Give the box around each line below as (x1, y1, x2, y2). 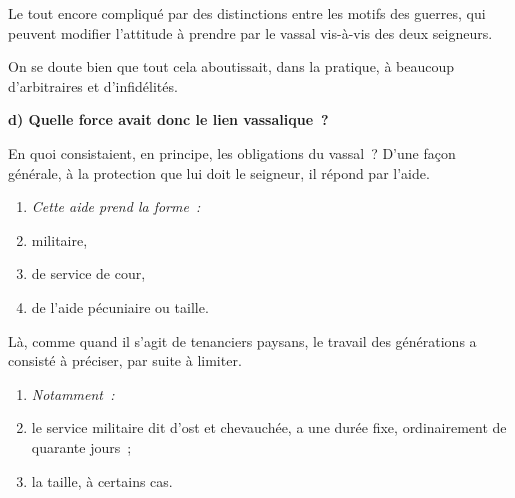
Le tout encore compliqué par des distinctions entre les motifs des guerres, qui (8, 3, 486, 23)
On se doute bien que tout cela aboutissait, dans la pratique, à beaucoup (8, 56, 455, 77)
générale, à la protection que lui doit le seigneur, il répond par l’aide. (8, 162, 430, 183)
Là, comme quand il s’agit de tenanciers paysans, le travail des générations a (8, 330, 477, 351)
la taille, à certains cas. (31, 470, 173, 491)
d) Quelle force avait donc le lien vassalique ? (8, 109, 329, 130)
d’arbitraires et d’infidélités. (8, 75, 178, 96)
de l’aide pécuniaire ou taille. (31, 296, 209, 317)
